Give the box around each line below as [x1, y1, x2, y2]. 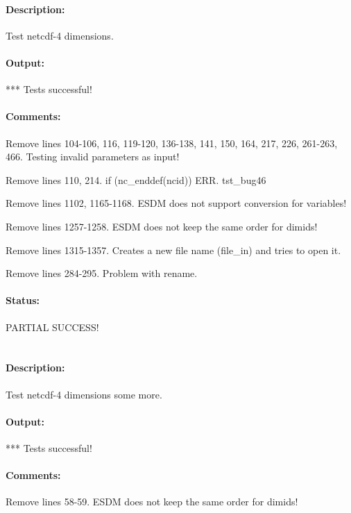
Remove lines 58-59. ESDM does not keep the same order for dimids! [6, 494, 298, 509]
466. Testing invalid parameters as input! [6, 149, 180, 164]
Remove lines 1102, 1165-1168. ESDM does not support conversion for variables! [6, 196, 347, 210]
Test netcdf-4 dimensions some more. [6, 387, 162, 401]
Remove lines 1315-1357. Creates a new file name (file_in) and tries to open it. [6, 242, 341, 257]
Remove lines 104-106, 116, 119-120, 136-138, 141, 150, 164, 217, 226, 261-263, [6, 135, 338, 150]
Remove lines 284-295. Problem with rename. [6, 266, 198, 280]
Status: [6, 293, 40, 308]
